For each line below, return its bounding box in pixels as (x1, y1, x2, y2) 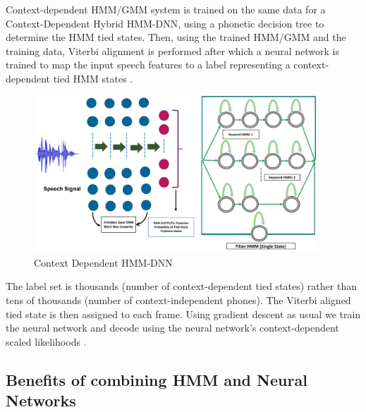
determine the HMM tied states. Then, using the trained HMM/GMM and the (6, 30, 346, 44)
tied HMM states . (53, 71, 133, 85)
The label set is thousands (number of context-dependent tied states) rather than (6, 279, 357, 293)
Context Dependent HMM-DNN (34, 255, 173, 269)
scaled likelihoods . (6, 334, 87, 349)
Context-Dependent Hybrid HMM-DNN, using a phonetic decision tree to (6, 16, 324, 30)
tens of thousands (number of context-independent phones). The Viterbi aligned (6, 292, 351, 307)
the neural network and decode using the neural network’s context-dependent (6, 320, 339, 335)
